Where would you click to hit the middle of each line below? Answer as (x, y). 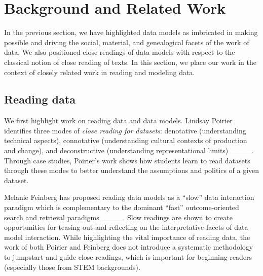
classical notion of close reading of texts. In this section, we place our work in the (130, 62)
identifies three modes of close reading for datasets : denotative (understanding (125, 130)
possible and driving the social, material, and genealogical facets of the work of (127, 42)
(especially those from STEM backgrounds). (72, 267)
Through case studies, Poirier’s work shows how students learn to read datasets (127, 160)
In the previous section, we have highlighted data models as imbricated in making (131, 32)
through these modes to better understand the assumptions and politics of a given (132, 170)
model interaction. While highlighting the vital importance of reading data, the (127, 237)
